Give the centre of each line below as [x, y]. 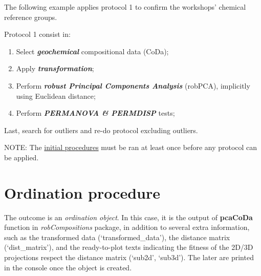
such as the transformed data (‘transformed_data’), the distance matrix [117, 237]
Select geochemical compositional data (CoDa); [92, 51]
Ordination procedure [82, 192]
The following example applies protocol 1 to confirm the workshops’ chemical [125, 7]
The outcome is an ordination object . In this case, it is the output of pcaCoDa [128, 217]
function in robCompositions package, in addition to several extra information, [127, 227]
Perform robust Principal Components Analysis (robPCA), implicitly [133, 85]
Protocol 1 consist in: [37, 34]
